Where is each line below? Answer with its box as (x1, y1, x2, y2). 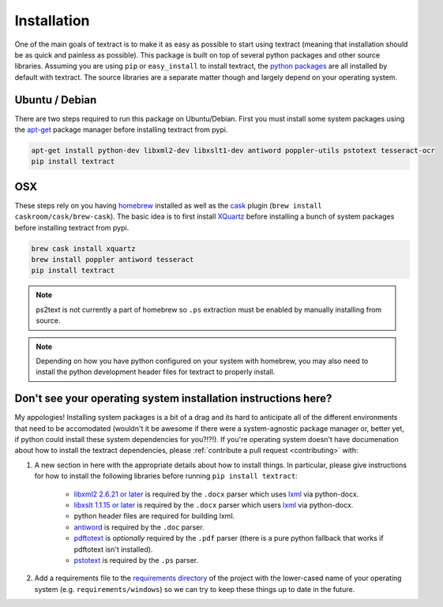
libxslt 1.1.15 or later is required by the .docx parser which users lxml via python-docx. (73, 500, 354, 510)
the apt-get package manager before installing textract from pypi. (14, 125, 228, 134)
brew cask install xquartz (31, 244, 136, 253)
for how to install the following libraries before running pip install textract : (34, 471, 298, 481)
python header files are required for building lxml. (73, 511, 235, 521)
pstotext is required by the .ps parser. (73, 555, 199, 564)
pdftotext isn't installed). (73, 545, 153, 554)
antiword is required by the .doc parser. (73, 522, 205, 532)
